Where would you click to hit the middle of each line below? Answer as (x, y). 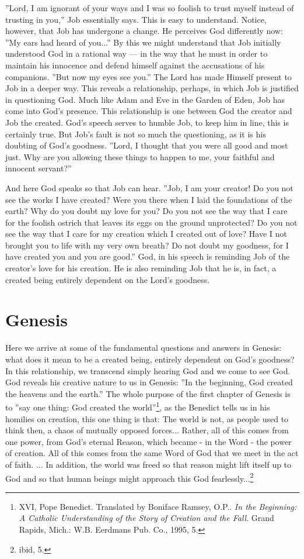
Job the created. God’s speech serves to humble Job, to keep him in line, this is (147, 122)
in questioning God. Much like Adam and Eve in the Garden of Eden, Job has (145, 99)
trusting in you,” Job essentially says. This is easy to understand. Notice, (136, 19)
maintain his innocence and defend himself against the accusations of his (135, 65)
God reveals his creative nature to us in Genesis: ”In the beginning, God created (149, 382)
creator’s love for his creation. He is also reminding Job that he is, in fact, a (141, 268)
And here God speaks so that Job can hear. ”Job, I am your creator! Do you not (149, 187)
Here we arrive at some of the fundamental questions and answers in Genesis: (144, 348)
